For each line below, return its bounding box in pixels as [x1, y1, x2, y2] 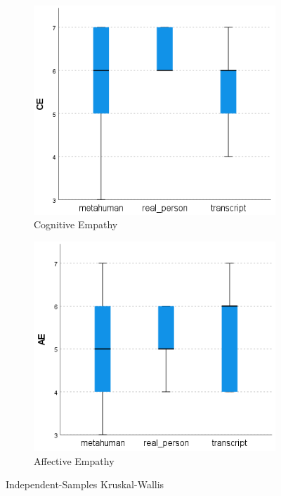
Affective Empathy [34, 453, 115, 468]
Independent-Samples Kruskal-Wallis [6, 477, 164, 492]
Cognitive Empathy [34, 217, 118, 232]
